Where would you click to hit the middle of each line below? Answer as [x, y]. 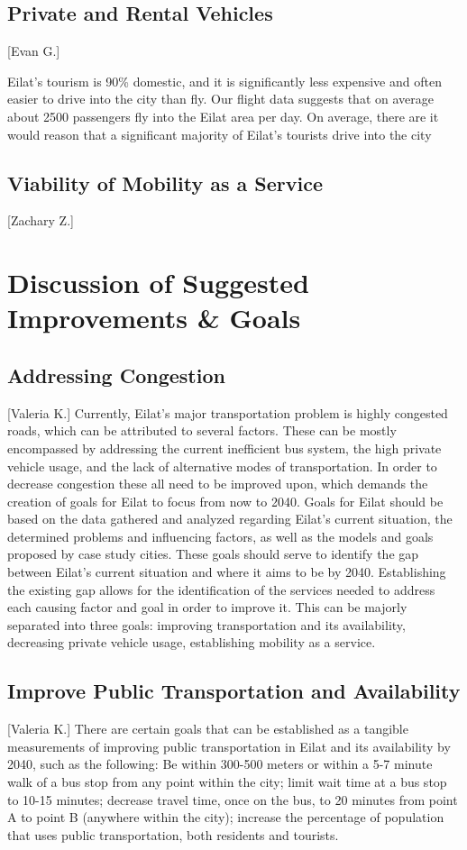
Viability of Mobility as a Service [165, 183]
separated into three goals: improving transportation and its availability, [206, 624]
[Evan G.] [34, 51]
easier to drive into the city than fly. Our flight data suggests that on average [220, 99]
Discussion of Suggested [158, 283]
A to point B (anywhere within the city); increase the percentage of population [226, 817]
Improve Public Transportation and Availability [234, 691]
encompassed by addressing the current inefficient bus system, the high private [224, 448]
